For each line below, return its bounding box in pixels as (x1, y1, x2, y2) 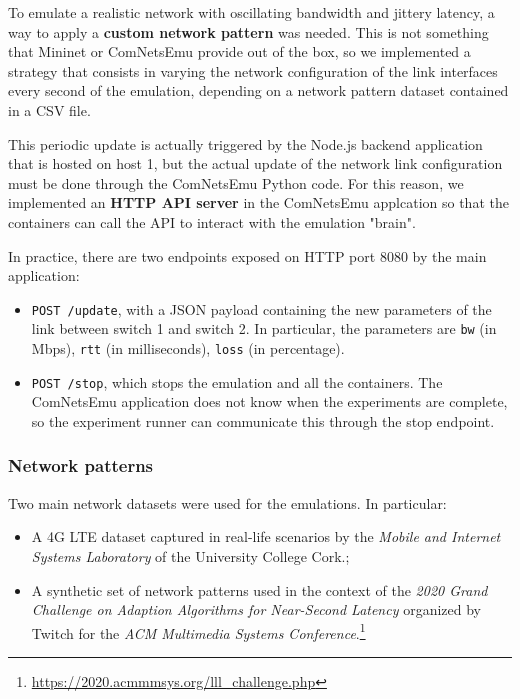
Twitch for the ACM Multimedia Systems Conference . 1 (31, 619, 366, 643)
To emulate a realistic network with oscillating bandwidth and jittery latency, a (8, 2, 495, 22)
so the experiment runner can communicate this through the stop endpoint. (31, 410, 495, 431)
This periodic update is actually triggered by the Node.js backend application (8, 133, 483, 154)
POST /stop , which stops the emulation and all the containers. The (31, 371, 443, 392)
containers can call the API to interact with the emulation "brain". (8, 211, 416, 232)
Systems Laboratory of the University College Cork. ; (31, 545, 350, 566)
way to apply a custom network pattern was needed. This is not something (8, 21, 489, 42)
